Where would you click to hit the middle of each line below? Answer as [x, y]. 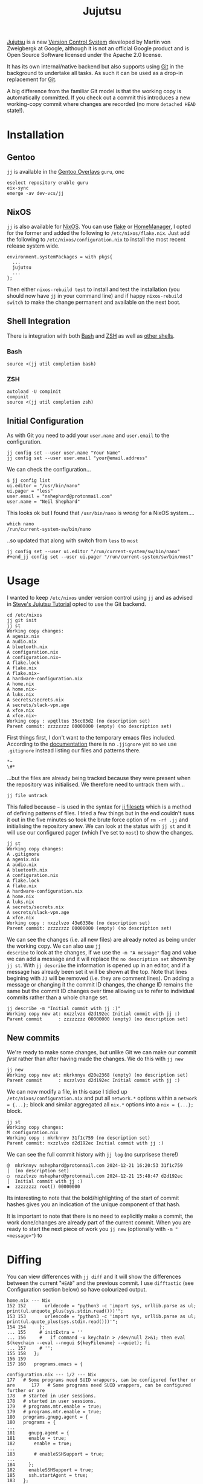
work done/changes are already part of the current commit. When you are [99, 1222]
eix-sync [18, 188]
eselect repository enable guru [47, 183]
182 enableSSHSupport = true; [50, 1470]
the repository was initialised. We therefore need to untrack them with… [96, 784]
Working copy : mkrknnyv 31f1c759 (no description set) [79, 1138]
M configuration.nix [33, 1132]
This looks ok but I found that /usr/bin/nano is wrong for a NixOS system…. [101, 513]
